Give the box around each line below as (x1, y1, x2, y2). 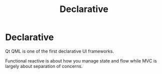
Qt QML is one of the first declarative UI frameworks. (5, 48, 114, 54)
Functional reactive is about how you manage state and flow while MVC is (5, 57, 157, 63)
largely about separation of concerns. (5, 63, 83, 69)
